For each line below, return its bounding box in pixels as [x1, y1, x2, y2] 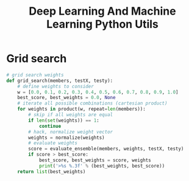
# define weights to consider [17, 83, 94, 89]
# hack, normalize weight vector [28, 128, 113, 135]
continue [38, 123, 62, 129]
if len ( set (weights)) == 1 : [28, 117, 99, 124]
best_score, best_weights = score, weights [38, 157, 151, 163]
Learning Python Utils [46, 17, 159, 31]
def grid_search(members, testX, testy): [6, 78, 113, 84]
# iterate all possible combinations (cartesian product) [17, 100, 168, 106]
